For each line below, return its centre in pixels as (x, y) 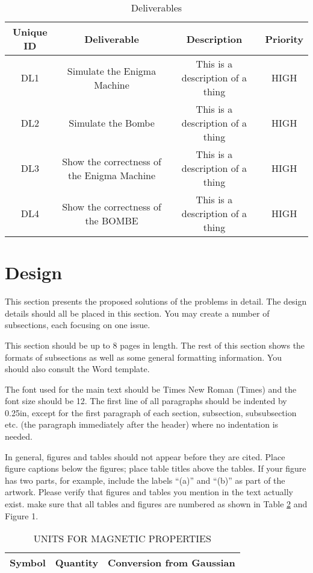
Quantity (77, 563)
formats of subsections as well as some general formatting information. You (143, 357)
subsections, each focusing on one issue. (78, 325)
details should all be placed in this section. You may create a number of (137, 313)
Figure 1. (22, 515)
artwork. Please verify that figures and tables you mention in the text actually (149, 492)
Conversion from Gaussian (172, 563)
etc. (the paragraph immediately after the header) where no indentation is (142, 424)
